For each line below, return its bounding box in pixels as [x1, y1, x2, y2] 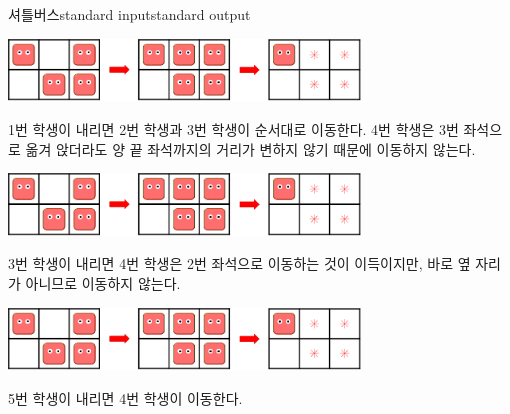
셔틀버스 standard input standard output [8, 4, 251, 24]
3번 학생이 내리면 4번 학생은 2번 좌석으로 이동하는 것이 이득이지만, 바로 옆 [8, 253, 471, 274]
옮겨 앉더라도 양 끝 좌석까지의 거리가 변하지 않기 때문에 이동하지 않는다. [25, 138, 476, 159]
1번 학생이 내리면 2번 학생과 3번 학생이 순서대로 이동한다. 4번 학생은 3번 [8, 118, 459, 139]
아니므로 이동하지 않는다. [25, 273, 181, 293]
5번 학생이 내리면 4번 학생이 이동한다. [8, 387, 243, 408]
